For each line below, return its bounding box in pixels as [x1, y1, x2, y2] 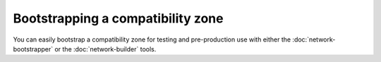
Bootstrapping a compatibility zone [13, 11, 224, 26]
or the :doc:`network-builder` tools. [54, 44, 157, 53]
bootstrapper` [13, 44, 54, 53]
